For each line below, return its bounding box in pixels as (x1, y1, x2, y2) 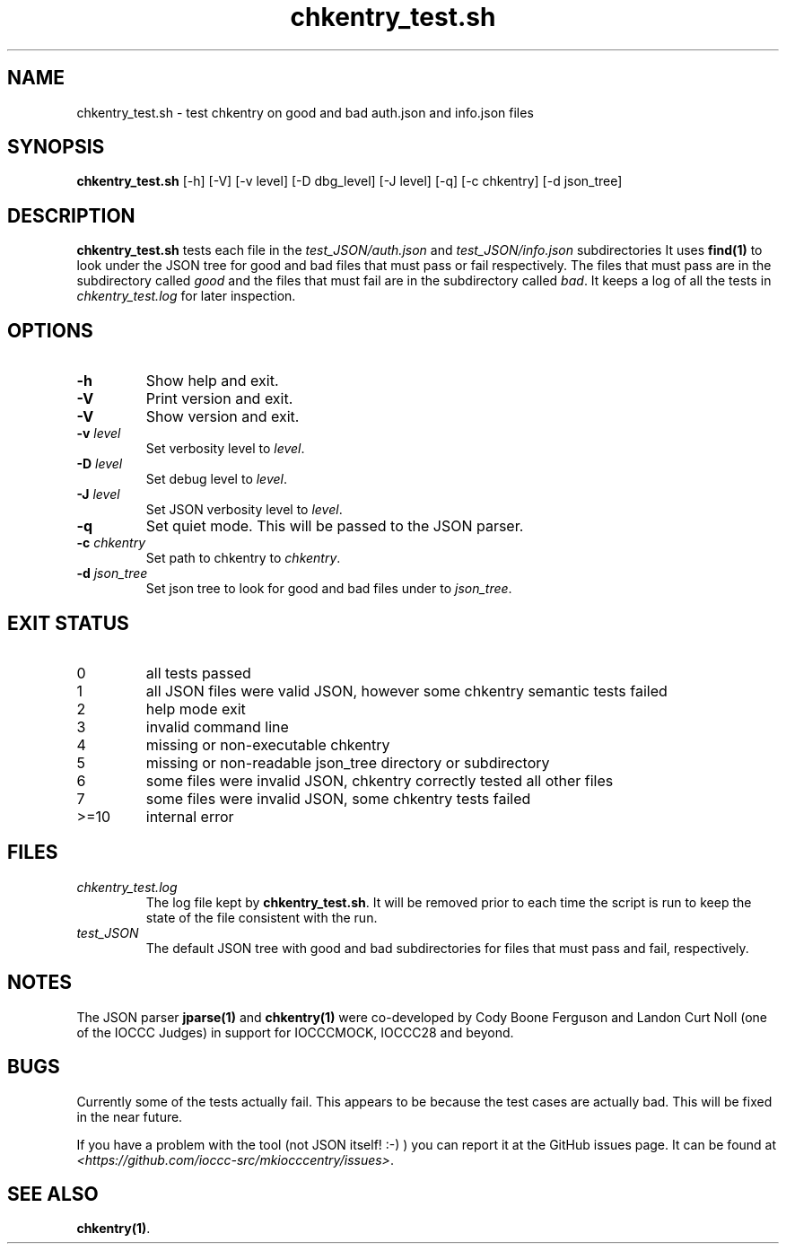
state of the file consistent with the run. (145, 909, 378, 925)
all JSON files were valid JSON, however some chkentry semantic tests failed (145, 681, 668, 700)
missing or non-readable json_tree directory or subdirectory (145, 753, 550, 772)
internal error (145, 807, 234, 826)
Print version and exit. (145, 389, 293, 408)
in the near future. (76, 1108, 183, 1124)
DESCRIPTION (7, 204, 135, 227)
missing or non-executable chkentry (145, 735, 390, 754)
